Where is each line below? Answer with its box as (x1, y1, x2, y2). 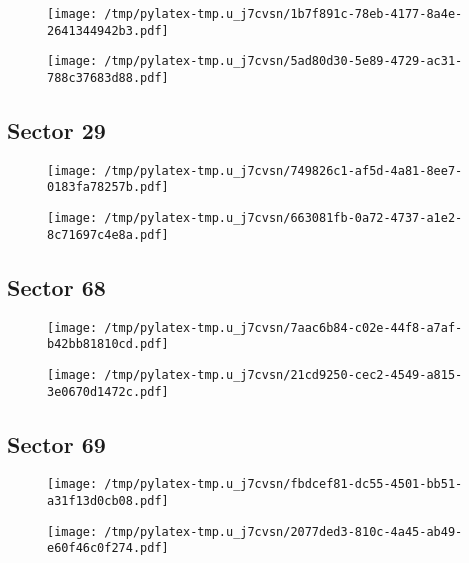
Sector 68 (7, 271, 106, 302)
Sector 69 (7, 428, 106, 459)
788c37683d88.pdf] (47, 70, 169, 85)
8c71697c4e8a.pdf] (47, 227, 169, 242)
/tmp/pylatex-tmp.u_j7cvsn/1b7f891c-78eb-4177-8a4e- (104, 7, 463, 21)
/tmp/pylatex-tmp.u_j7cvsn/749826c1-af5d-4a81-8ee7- (104, 163, 463, 178)
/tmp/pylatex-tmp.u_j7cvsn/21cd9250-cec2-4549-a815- (104, 367, 463, 382)
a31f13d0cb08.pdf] (47, 494, 169, 509)
